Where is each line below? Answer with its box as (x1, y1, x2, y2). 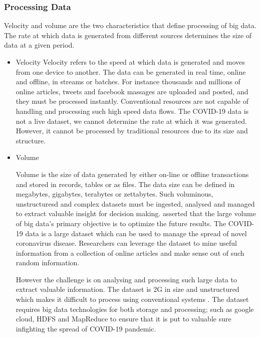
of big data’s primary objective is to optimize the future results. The (16, 218, 226, 228)
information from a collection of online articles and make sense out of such (16, 247, 244, 258)
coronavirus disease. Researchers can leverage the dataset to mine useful (16, 238, 237, 248)
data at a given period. (4, 40, 75, 50)
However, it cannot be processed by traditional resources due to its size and (16, 125, 248, 136)
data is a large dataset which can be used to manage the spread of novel (25, 228, 247, 238)
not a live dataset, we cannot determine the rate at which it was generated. (16, 115, 247, 126)
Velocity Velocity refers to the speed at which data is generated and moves (16, 57, 245, 67)
